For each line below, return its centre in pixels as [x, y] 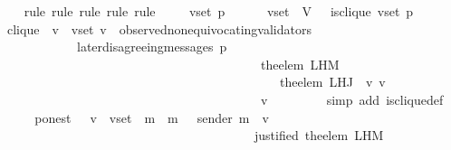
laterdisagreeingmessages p [152, 47]
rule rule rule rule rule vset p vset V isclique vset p [219, 11]
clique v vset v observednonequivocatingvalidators [159, 28]
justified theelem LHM [319, 135]
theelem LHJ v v [332, 82]
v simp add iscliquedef [352, 99]
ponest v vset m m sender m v [152, 117]
